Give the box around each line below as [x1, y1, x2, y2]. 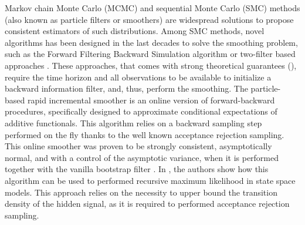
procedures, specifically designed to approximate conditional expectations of [5, 105, 277, 117]
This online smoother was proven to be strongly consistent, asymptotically [5, 140, 272, 152]
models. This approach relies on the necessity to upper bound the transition [5, 186, 277, 198]
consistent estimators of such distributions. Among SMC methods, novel [5, 25, 265, 37]
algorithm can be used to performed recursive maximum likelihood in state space [5, 174, 296, 186]
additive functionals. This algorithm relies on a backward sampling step [5, 116, 262, 129]
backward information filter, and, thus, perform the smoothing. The [5, 82, 248, 95]
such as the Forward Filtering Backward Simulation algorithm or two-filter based [5, 48, 296, 60]
